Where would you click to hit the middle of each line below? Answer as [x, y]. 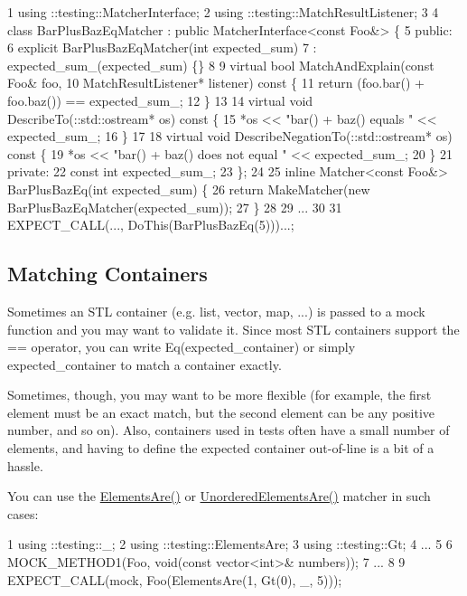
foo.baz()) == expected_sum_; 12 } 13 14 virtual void [160, 100]
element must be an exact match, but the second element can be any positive [221, 412]
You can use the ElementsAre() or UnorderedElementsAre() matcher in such [219, 496]
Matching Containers [107, 274]
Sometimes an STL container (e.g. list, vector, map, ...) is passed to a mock [216, 311]
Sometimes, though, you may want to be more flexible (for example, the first [219, 395]
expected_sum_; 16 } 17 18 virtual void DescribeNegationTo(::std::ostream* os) [230, 136]
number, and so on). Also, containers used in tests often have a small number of [229, 430]
